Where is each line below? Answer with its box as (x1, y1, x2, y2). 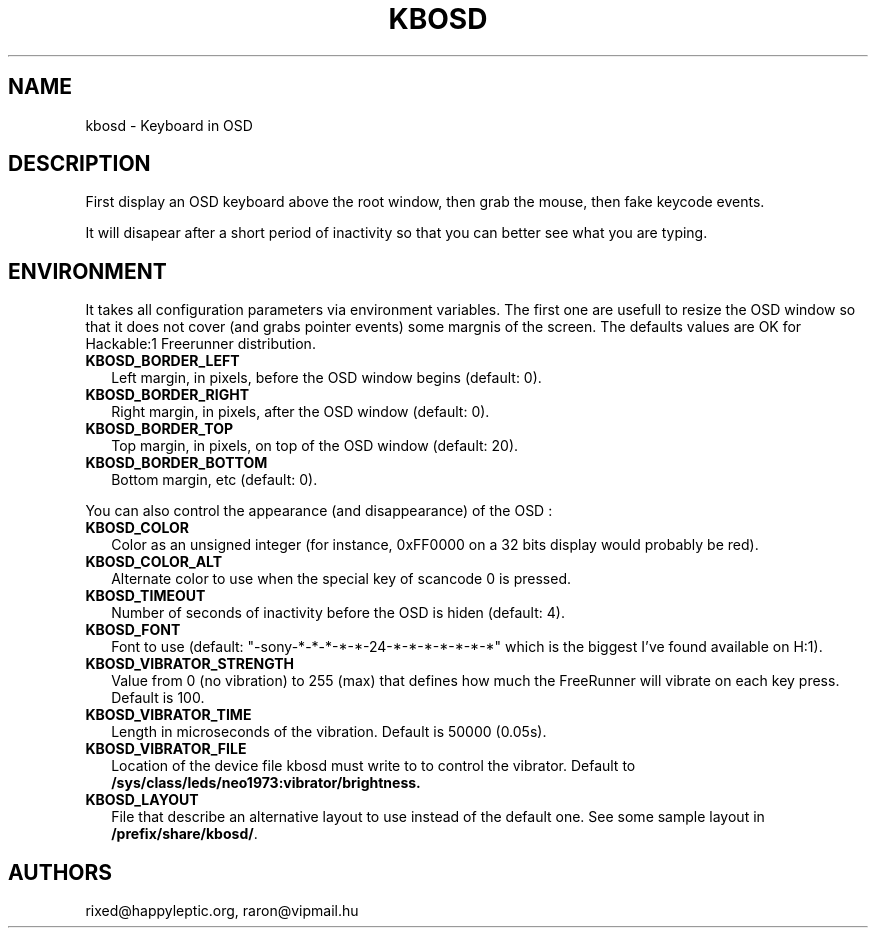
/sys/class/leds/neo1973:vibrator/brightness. (111, 774, 421, 792)
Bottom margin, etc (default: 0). (111, 471, 318, 489)
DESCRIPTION (8, 151, 151, 177)
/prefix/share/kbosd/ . (111, 825, 258, 843)
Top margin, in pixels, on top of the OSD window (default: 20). (111, 437, 519, 455)
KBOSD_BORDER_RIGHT (85, 386, 249, 404)
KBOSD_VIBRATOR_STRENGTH (85, 655, 295, 673)
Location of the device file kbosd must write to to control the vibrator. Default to (111, 757, 636, 775)
